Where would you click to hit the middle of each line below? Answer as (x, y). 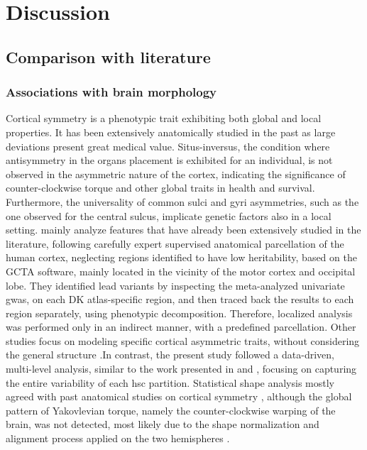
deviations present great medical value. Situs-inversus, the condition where (168, 146)
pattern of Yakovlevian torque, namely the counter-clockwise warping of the (171, 410)
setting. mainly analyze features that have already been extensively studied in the (183, 230)
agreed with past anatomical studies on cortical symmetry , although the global (179, 396)
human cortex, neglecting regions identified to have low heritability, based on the (181, 257)
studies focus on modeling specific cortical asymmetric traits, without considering (183, 340)
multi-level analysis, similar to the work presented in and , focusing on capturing (181, 369)
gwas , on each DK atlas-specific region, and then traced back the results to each (180, 299)
